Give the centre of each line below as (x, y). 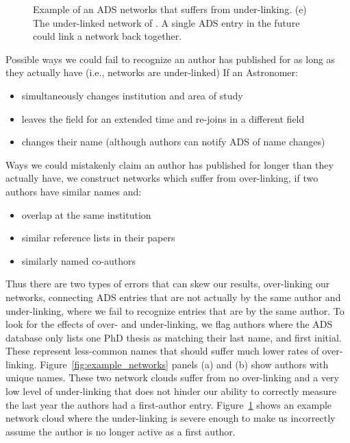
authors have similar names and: (74, 191)
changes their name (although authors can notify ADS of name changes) (173, 142)
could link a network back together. (108, 36)
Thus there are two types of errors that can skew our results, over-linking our (168, 284)
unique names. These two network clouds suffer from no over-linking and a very (172, 378)
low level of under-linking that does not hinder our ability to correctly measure (171, 391)
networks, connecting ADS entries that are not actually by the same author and (173, 297)
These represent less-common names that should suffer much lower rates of (162, 351)
